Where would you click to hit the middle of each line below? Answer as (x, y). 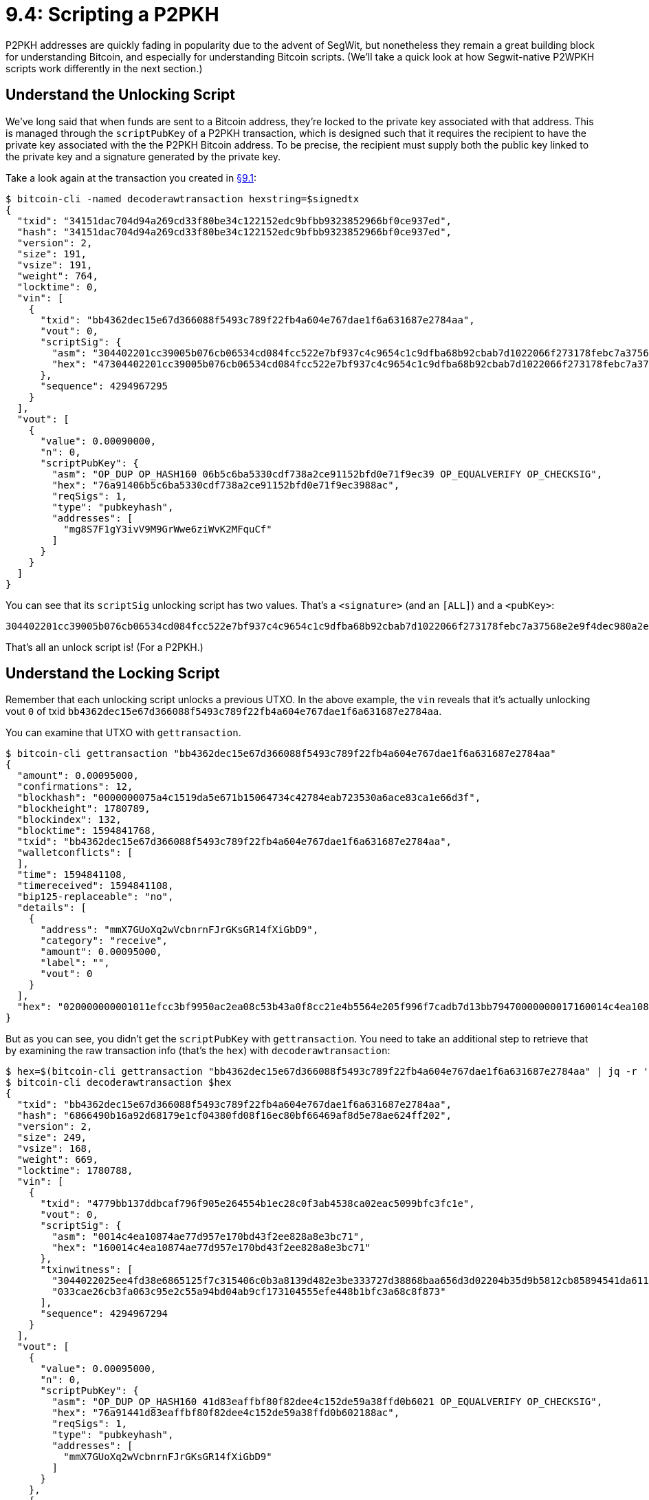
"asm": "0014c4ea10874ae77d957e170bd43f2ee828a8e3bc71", (208, 1237)
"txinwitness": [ (87, 1270)
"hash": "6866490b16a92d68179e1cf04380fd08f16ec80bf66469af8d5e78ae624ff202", (234, 1116)
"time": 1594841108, (72, 875)
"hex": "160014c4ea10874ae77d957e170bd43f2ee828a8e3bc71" (211, 1248)
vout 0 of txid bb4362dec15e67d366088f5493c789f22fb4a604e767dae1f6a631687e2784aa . (224, 711)
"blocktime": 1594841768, (87, 831)
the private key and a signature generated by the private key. (143, 156)
